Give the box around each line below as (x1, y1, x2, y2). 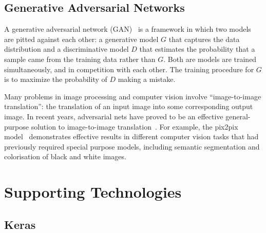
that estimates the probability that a (139, 44, 255, 54)
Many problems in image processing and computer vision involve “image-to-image (4, 91, 261, 101)
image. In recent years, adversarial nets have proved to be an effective (4, 111, 223, 121)
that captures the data (168, 33, 240, 44)
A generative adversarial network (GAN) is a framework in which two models (4, 24, 251, 34)
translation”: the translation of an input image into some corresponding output (4, 101, 253, 112)
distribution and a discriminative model (4, 44, 129, 54)
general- (225, 111, 251, 121)
